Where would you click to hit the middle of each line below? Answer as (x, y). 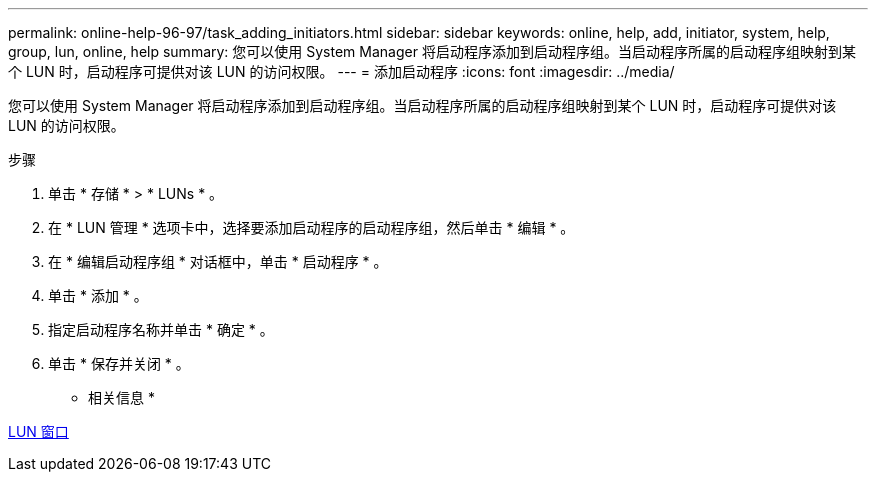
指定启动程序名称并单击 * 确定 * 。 (161, 329)
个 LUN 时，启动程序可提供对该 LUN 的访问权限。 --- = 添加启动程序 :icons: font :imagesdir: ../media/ (341, 71)
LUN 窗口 (38, 431)
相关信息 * (121, 397)
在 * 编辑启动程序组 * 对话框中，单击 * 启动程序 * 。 (218, 261)
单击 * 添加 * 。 (98, 295)
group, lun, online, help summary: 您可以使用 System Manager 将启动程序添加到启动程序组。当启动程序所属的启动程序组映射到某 (432, 51)
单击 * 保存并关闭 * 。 (119, 363)
